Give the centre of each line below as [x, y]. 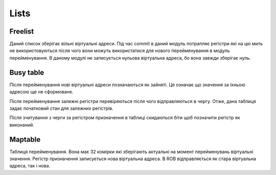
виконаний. [22, 124]
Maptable [25, 140]
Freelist [22, 31]
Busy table [27, 72]
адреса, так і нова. [30, 166]
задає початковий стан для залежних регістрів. [61, 108]
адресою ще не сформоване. [41, 92]
